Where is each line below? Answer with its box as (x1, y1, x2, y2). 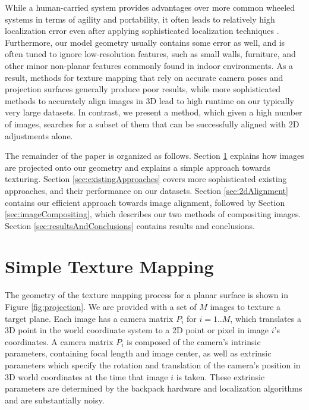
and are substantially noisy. (5, 393, 105, 406)
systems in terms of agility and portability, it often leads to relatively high (5, 12, 275, 25)
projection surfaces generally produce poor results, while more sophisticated (5, 83, 280, 95)
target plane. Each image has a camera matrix (5, 312, 174, 324)
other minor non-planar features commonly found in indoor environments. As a (5, 59, 294, 71)
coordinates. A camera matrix (5, 335, 113, 348)
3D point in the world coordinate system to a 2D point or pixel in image (5, 324, 269, 336)
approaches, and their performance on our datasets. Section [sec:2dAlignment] (5, 184, 288, 196)
